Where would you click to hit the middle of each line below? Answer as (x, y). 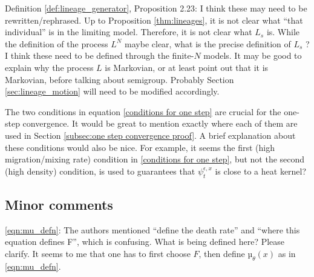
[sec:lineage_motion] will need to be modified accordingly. (112, 91)
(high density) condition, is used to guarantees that (100, 171)
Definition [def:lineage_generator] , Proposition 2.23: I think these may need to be (156, 8)
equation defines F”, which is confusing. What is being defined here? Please (145, 242)
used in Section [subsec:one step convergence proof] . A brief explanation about (150, 135)
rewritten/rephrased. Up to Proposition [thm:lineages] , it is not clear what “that (154, 20)
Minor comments (59, 204)
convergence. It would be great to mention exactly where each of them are (160, 123)
